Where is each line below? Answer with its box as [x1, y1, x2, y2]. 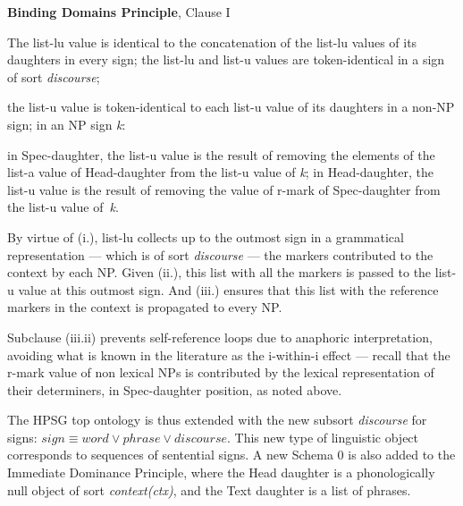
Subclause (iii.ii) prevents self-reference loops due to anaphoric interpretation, [7, 327, 433, 346]
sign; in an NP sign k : [7, 114, 126, 133]
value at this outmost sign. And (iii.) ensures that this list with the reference [18, 280, 439, 299]
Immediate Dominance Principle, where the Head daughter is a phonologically [7, 463, 435, 482]
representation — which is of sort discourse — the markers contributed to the [7, 245, 434, 264]
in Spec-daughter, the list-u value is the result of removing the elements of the [7, 145, 435, 164]
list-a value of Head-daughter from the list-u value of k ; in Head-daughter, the [7, 163, 434, 181]
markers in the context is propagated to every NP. [7, 298, 282, 316]
